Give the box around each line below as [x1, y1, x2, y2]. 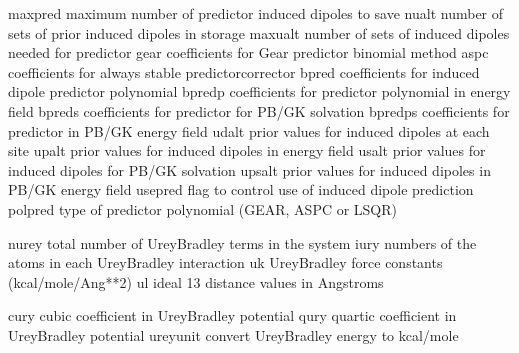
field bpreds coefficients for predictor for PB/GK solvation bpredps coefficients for [8, 100, 510, 121]
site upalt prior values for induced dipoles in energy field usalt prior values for [8, 140, 486, 161]
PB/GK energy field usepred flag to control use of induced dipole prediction [8, 179, 474, 200]
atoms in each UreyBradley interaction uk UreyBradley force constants [8, 252, 443, 273]
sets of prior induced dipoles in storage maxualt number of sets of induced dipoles [8, 22, 510, 43]
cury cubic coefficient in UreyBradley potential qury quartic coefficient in [8, 305, 457, 326]
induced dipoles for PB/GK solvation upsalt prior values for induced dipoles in [8, 159, 491, 180]
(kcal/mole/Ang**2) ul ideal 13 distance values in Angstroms [8, 271, 384, 292]
